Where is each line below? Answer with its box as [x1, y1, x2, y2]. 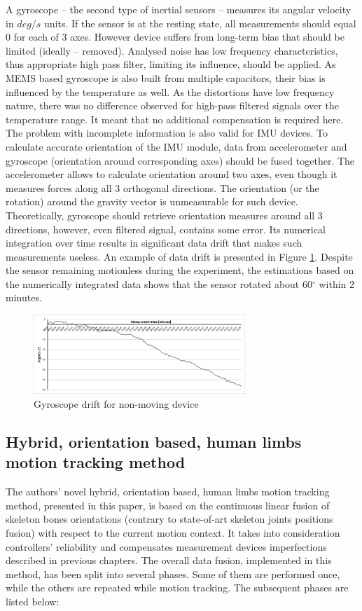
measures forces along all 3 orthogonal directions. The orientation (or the [6, 180, 319, 195]
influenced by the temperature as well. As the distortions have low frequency [6, 84, 335, 99]
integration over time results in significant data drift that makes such [6, 235, 302, 250]
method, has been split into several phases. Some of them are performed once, [6, 566, 340, 581]
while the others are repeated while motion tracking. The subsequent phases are [6, 580, 349, 595]
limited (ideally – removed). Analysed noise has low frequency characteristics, [6, 43, 338, 57]
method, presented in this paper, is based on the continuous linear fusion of [6, 497, 330, 512]
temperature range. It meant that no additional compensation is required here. [6, 111, 344, 126]
